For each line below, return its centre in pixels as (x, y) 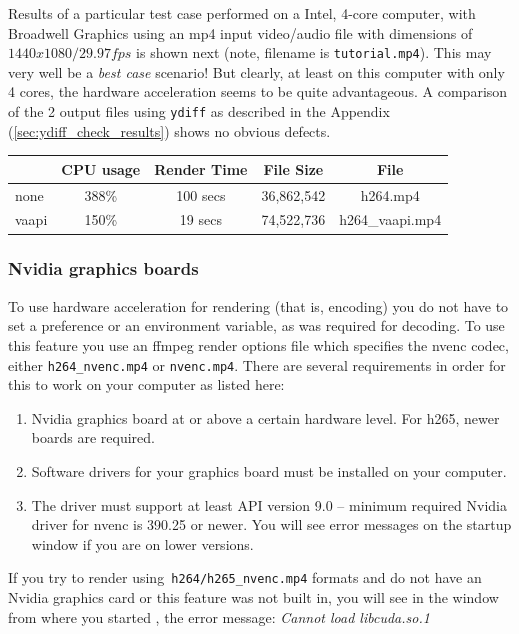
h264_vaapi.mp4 (390, 219)
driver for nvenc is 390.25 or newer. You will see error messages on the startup (271, 524)
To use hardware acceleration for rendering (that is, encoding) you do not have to (258, 305)
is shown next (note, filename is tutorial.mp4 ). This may (314, 52)
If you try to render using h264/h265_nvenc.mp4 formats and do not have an (245, 577)
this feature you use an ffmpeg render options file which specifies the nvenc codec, (258, 344)
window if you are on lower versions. (142, 543)
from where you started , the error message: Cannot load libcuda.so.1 (219, 616)
